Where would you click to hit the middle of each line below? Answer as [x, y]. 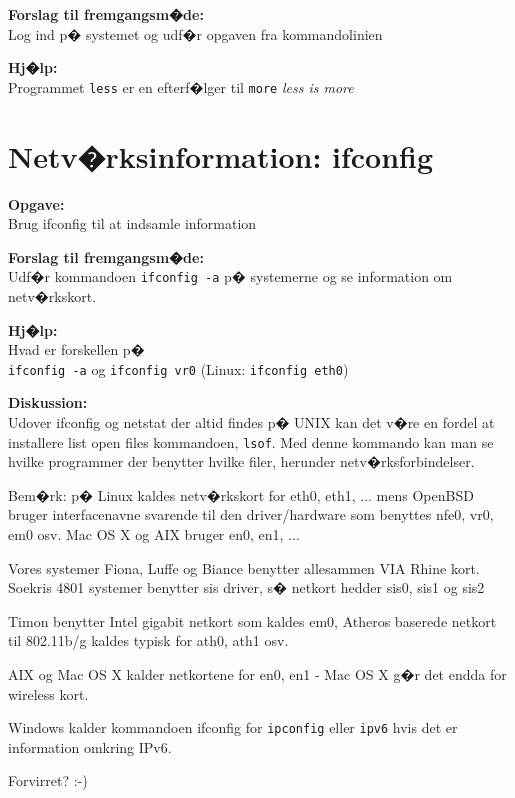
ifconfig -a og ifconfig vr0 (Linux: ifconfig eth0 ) [178, 368]
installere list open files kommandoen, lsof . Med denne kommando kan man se [251, 441]
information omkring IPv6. [90, 746]
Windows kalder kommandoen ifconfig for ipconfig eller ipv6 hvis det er [233, 727]
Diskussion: [48, 402]
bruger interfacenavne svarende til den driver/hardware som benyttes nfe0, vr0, [251, 514]
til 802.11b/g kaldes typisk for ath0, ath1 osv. [148, 640]
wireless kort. [48, 693]
